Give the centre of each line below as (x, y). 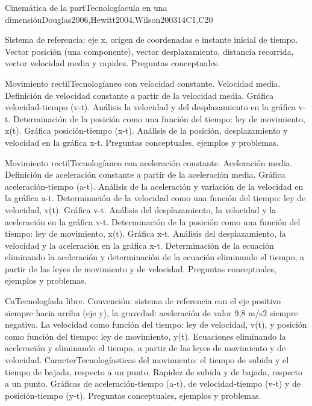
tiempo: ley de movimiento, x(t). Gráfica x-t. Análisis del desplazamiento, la (145, 233)
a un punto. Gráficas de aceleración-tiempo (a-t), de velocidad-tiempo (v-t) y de (153, 383)
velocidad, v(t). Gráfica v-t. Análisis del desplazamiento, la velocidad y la (141, 209)
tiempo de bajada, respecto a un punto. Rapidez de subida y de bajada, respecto (154, 371)
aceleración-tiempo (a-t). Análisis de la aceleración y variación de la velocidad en (154, 186)
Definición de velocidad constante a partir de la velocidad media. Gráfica (139, 95)
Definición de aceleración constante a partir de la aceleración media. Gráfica (145, 174)
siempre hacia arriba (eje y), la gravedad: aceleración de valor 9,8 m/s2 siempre (151, 312)
